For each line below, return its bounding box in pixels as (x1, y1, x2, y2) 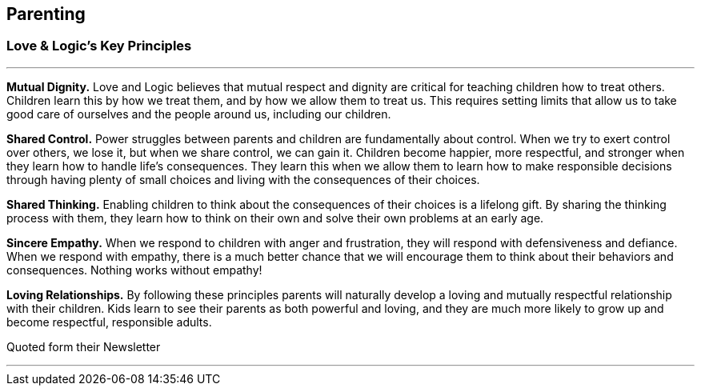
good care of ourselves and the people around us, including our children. (6, 106, 391, 121)
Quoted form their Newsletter (6, 339, 161, 354)
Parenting (6, 4, 86, 24)
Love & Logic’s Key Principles (6, 38, 192, 54)
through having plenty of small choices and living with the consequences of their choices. (6, 172, 480, 186)
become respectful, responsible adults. (6, 314, 212, 329)
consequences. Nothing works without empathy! (6, 262, 262, 277)
